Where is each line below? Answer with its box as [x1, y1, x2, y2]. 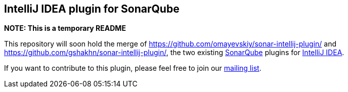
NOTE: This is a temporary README [4, 24, 126, 33]
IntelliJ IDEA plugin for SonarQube [4, 3, 180, 15]
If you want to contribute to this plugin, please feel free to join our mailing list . [4, 64, 262, 73]
